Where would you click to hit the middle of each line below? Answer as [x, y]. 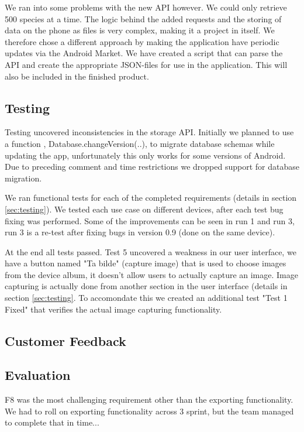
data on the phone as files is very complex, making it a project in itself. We [140, 30]
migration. [23, 178]
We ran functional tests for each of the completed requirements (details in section [151, 198]
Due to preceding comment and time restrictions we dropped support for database [152, 167]
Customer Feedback [65, 340]
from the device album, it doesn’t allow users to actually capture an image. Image [151, 274]
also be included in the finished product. [77, 76]
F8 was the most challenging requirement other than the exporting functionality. [149, 400]
